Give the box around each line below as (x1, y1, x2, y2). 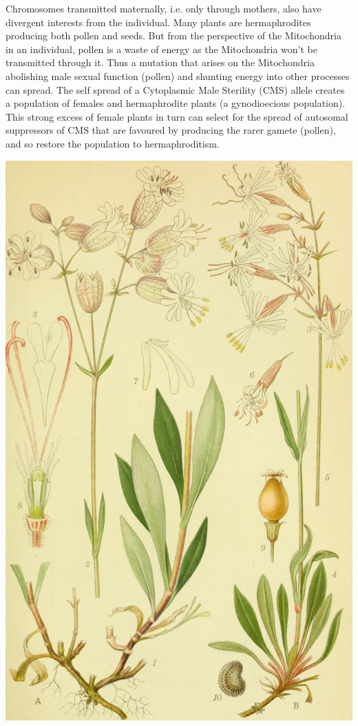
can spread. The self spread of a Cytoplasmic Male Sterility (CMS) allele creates (6, 82, 345, 97)
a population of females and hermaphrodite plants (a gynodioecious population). (6, 96, 346, 110)
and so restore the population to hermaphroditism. (6, 136, 220, 150)
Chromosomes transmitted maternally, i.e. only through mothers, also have (6, 1, 322, 15)
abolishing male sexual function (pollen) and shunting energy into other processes (6, 68, 350, 83)
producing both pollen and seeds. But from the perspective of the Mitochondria (6, 28, 341, 43)
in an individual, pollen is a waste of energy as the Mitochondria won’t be (6, 41, 318, 56)
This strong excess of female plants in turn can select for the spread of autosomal (6, 109, 348, 123)
